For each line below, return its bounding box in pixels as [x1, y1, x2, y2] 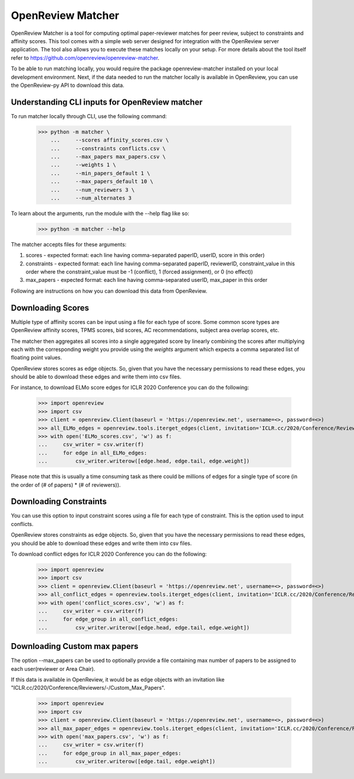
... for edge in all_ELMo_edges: [38, 449, 147, 456]
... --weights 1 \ [50, 161, 116, 168]
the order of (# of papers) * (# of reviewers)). [11, 481, 121, 488]
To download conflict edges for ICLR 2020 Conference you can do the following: [11, 550, 207, 558]
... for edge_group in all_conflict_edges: [38, 616, 178, 623]
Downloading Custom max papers [11, 641, 139, 651]
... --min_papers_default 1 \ [50, 170, 150, 177]
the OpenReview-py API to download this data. [11, 82, 124, 89]
